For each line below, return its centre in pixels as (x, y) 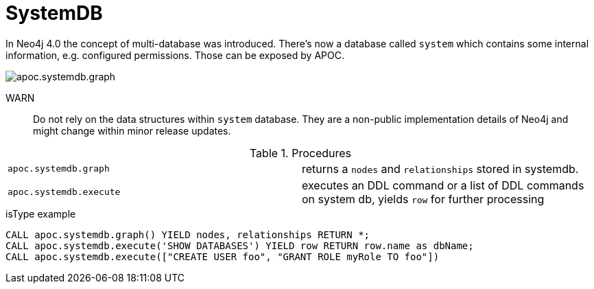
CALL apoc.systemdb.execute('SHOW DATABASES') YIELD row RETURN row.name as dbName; (240, 245)
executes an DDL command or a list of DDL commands (443, 185)
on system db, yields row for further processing (423, 199)
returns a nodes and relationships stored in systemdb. (440, 169)
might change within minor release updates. (132, 130)
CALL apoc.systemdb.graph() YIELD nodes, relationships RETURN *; (188, 234)
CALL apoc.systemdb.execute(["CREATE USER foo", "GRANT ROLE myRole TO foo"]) (223, 256)
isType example (41, 213)
